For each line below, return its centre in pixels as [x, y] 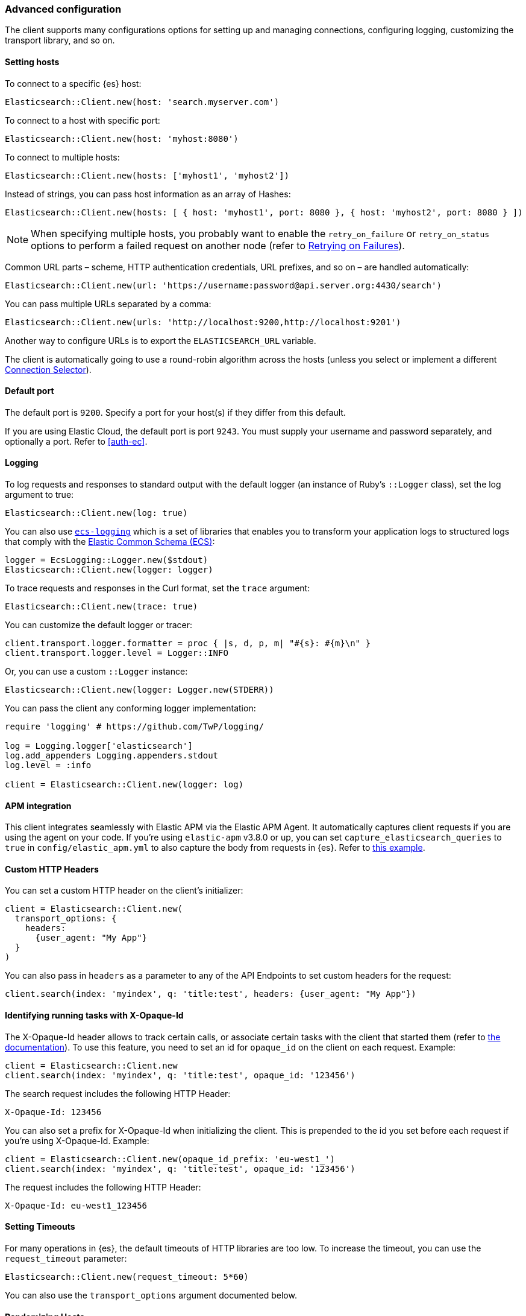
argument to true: [39, 495]
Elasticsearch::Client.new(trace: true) [102, 607]
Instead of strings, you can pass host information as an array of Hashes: [148, 194]
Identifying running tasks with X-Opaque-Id [94, 1016]
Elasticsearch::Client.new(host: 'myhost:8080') [122, 138]
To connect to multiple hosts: [62, 157]
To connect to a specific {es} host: [73, 83]
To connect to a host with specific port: [83, 120]
